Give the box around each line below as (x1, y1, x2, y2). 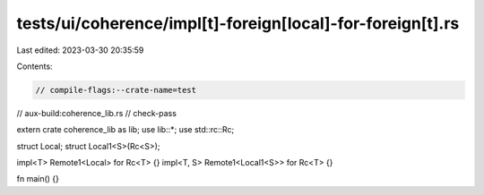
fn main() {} (16, 174, 60, 184)
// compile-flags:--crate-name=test (35, 85, 197, 95)
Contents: (16, 61, 53, 72)
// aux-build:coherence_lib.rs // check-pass (16, 107, 177, 118)
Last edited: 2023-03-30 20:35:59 (16, 45, 144, 55)
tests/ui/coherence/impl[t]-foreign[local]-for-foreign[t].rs (16, 13, 460, 33)
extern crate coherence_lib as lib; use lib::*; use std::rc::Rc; (16, 124, 235, 135)
